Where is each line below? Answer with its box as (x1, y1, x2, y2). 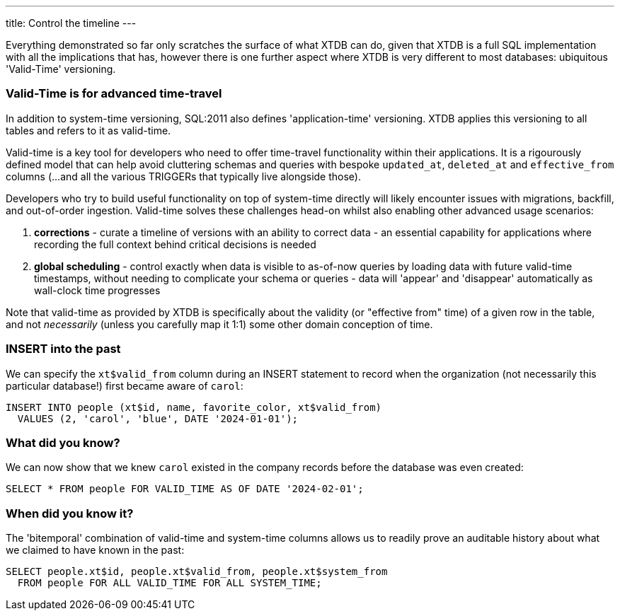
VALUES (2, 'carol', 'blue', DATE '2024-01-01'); (17, 412, 299, 424)
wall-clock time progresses (34, 284, 161, 296)
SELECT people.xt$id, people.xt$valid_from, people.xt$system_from (6, 566, 388, 577)
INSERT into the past (6, 342, 121, 356)
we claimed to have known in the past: (6, 544, 185, 556)
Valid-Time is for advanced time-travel (6, 86, 222, 101)
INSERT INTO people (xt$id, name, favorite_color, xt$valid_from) (6, 401, 382, 413)
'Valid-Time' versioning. (6, 63, 116, 75)
